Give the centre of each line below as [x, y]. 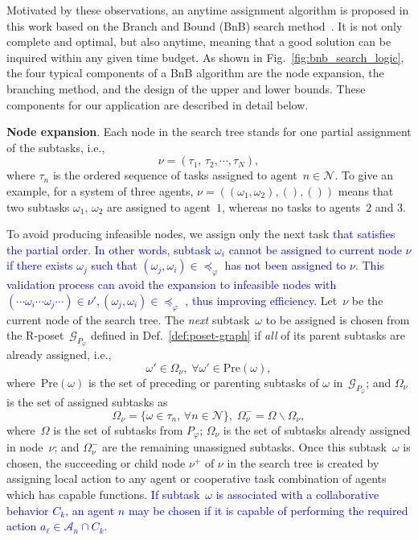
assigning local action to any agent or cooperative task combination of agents [197, 478]
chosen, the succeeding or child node [96, 462]
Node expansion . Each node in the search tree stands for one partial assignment [209, 132]
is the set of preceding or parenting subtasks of [203, 382]
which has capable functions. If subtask [103, 494]
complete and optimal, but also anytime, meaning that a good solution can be [199, 41]
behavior [28, 510]
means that [366, 190]
